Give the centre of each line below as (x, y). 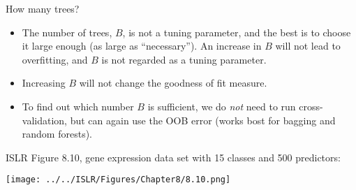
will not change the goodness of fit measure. (173, 83)
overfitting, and (55, 59)
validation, (44, 120)
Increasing (44, 83)
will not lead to (308, 46)
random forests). (57, 134)
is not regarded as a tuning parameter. (184, 59)
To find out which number (78, 106)
